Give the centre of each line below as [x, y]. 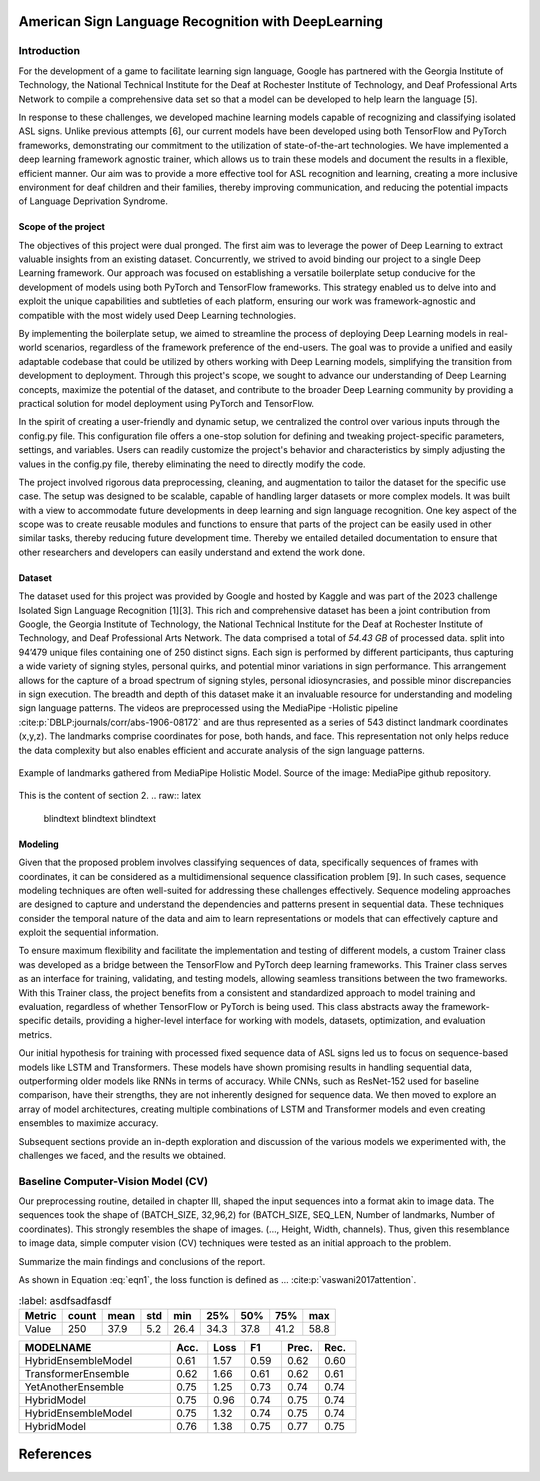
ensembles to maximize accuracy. [88, 1123]
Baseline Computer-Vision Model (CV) [113, 1181]
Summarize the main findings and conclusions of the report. [142, 1261]
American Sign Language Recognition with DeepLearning [201, 21]
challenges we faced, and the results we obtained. [122, 1155]
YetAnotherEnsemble [74, 1387]
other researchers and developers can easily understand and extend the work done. [191, 552]
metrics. [35, 1034]
